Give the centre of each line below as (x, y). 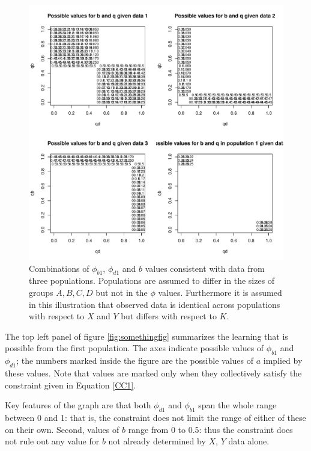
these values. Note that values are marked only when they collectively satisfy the (153, 373)
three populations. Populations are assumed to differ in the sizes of (152, 281)
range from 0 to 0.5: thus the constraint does (210, 429)
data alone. (249, 441)
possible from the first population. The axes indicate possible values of (134, 348)
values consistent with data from (205, 268)
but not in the (122, 292)
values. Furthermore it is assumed (220, 292)
